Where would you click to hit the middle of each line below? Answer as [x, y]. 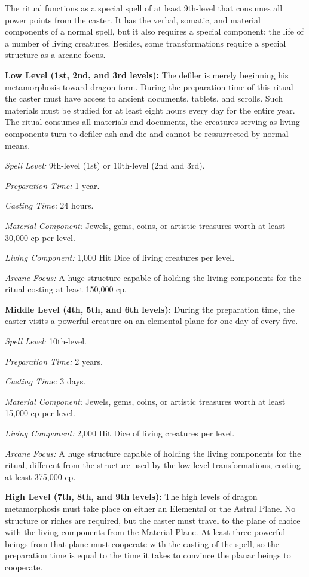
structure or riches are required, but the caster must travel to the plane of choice [153, 520]
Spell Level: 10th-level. [46, 341]
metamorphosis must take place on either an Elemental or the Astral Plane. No [150, 508]
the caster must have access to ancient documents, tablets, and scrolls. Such [144, 98]
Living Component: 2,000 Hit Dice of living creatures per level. [120, 433]
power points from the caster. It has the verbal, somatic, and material [133, 19]
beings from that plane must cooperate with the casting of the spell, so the [142, 543]
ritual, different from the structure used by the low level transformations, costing [153, 465]
